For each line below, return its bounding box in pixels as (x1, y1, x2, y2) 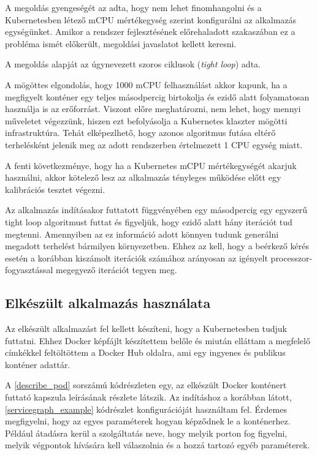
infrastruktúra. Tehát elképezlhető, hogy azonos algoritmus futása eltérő (5, 126, 276, 139)
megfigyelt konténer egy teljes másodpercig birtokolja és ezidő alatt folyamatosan (5, 90, 310, 103)
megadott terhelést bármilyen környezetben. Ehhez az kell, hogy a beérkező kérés (5, 239, 309, 252)
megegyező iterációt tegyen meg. (56, 263, 177, 276)
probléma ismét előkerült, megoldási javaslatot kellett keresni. (5, 37, 237, 50)
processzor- (270, 251, 313, 264)
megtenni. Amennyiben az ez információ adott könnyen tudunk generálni (5, 227, 279, 240)
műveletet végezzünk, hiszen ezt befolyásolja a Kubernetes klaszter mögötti (5, 114, 288, 127)
